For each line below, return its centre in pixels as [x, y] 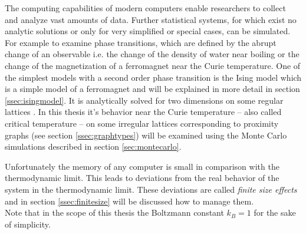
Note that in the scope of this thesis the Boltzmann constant [114, 212]
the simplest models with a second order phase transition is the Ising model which [153, 77]
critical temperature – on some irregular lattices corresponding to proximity [142, 123]
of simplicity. [28, 224]
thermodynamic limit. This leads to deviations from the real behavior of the [142, 178]
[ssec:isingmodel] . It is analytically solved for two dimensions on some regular [144, 100]
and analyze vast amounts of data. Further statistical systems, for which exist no [151, 19]
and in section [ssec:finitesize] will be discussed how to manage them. [129, 201]
